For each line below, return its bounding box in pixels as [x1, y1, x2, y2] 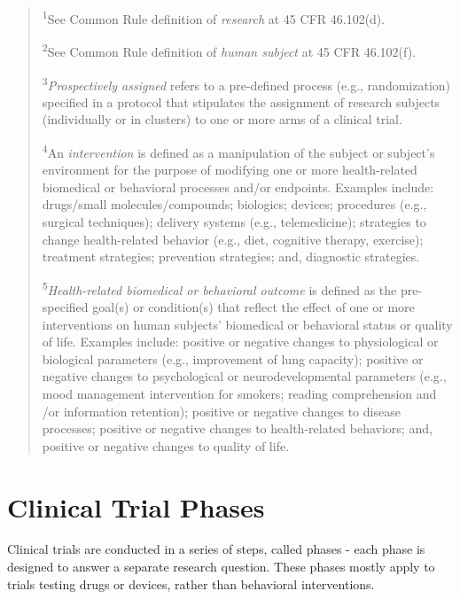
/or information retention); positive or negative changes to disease [42, 401, 401, 420]
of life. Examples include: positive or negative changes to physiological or [42, 332, 439, 351]
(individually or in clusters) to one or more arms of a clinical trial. [42, 110, 402, 128]
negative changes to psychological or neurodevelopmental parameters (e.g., [42, 367, 447, 385]
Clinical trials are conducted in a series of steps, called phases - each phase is [7, 540, 425, 558]
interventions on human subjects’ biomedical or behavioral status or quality [42, 315, 453, 333]
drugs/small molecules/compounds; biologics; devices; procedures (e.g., [42, 195, 427, 214]
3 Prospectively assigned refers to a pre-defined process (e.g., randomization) [42, 73, 451, 94]
